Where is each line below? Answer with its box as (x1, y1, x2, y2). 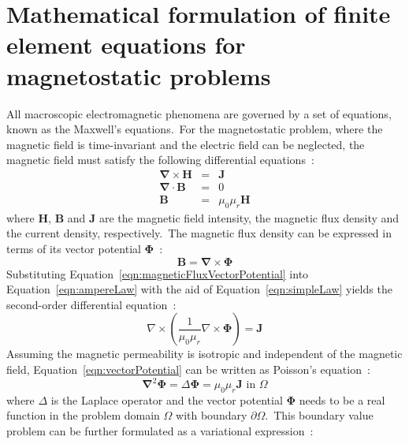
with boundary (176, 407, 247, 423)
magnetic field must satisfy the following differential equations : (6, 151, 314, 168)
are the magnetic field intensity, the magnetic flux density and (99, 209, 400, 226)
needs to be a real (299, 391, 385, 408)
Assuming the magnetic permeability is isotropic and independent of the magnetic (6, 345, 403, 362)
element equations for (6, 28, 246, 61)
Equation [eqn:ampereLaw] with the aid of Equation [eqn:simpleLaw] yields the (6, 281, 392, 297)
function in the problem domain (6, 407, 160, 423)
